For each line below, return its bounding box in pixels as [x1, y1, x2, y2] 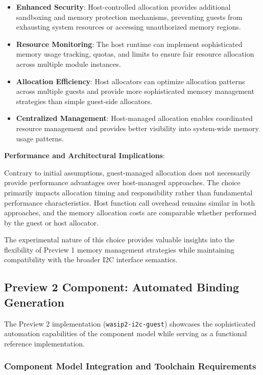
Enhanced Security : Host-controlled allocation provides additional [16, 2, 231, 12]
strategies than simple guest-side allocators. [16, 95, 152, 106]
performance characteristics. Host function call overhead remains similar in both [4, 197, 255, 208]
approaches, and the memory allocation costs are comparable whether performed [4, 207, 256, 218]
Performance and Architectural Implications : [4, 150, 165, 161]
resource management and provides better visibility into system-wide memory [16, 122, 259, 133]
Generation [4, 294, 64, 310]
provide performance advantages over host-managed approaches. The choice [4, 177, 241, 188]
